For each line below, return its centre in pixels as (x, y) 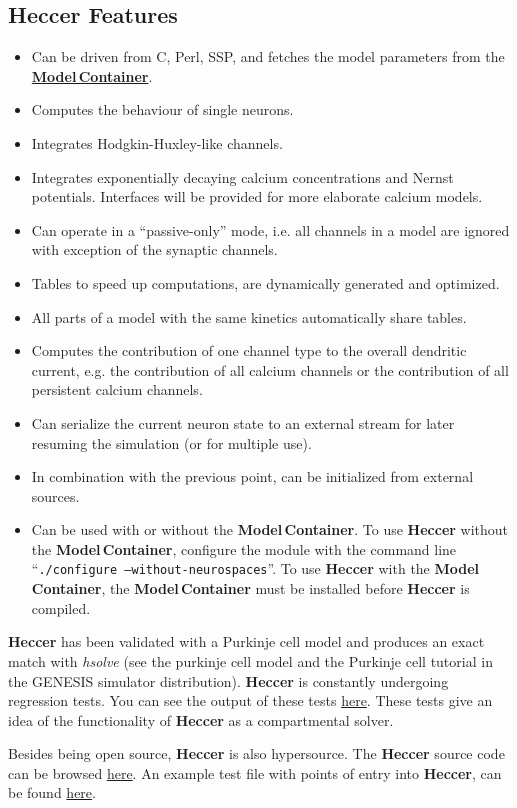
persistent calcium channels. (117, 389)
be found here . (52, 792)
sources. (55, 495)
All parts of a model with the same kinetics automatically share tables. (249, 316)
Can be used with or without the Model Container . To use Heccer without (270, 529)
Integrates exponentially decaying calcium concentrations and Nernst (242, 176)
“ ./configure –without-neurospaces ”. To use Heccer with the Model (255, 568)
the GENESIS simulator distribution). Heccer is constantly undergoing (228, 680)
